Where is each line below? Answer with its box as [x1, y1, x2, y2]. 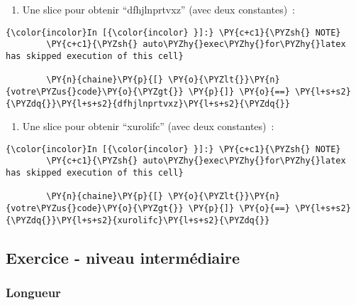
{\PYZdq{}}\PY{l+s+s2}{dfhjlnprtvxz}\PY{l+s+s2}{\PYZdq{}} [6, 98, 290, 109]
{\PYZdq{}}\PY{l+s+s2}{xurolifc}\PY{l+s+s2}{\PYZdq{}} [6, 215, 270, 225]
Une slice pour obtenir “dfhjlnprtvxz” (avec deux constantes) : [22, 2, 295, 16]
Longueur [6, 284, 61, 301]
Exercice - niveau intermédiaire [6, 246, 240, 268]
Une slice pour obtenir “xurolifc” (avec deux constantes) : [22, 119, 274, 134]
